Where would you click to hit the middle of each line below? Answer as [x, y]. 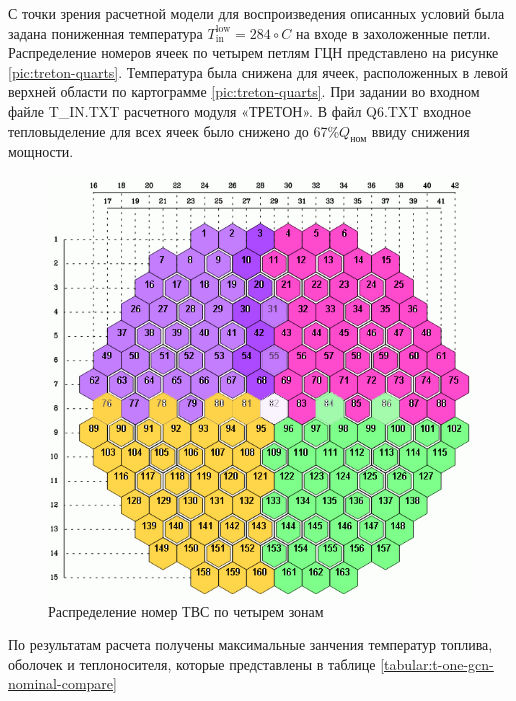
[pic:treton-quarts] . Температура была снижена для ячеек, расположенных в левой [258, 71]
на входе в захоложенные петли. [393, 32]
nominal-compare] [62, 683]
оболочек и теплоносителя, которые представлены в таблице [192, 663]
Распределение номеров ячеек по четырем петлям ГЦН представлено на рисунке [253, 52]
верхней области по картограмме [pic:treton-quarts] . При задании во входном [244, 91]
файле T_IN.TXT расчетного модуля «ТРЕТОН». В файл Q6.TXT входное [239, 110]
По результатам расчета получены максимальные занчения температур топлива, [250, 644]
